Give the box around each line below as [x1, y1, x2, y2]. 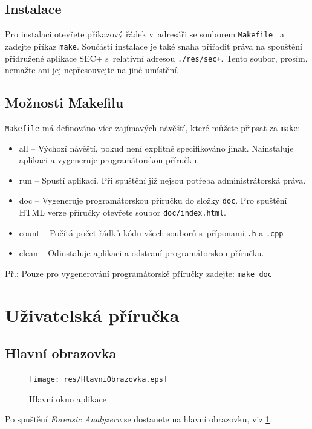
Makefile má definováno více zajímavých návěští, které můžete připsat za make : [5, 121, 301, 134]
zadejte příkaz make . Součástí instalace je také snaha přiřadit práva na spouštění [5, 39, 302, 52]
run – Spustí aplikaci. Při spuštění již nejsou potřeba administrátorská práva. [19, 173, 306, 186]
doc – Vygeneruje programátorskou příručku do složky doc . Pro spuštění [19, 194, 287, 207]
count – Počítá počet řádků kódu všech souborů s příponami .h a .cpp [19, 226, 284, 239]
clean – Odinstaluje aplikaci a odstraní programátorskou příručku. [19, 247, 264, 259]
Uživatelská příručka [5, 302, 180, 327]
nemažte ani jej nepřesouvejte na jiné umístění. [5, 63, 179, 76]
